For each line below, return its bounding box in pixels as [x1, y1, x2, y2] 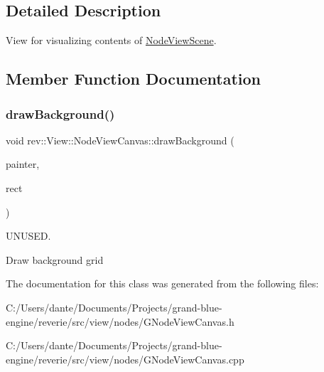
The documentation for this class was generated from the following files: [6, 276, 319, 291]
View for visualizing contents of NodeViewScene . [6, 33, 217, 48]
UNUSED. [6, 228, 51, 243]
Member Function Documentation [6, 68, 261, 90]
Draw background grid [6, 252, 104, 267]
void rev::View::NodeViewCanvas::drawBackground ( [6, 132, 234, 147]
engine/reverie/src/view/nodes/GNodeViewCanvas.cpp [6, 351, 244, 366]
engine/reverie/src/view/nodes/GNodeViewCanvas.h [6, 314, 234, 329]
